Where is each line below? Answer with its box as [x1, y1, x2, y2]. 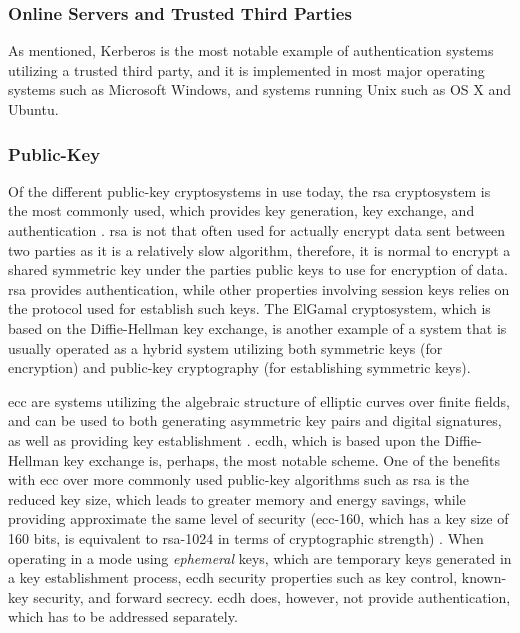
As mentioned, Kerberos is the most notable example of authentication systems [8, 40, 494, 61]
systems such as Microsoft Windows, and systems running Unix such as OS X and [8, 79, 512, 100]
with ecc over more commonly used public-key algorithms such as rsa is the [8, 469, 470, 490]
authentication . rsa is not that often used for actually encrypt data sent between [8, 220, 506, 240]
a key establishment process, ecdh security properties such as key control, [8, 567, 458, 588]
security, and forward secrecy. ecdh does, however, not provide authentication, [33, 586, 511, 607]
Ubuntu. [8, 99, 59, 119]
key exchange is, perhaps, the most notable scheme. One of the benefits [63, 449, 500, 470]
